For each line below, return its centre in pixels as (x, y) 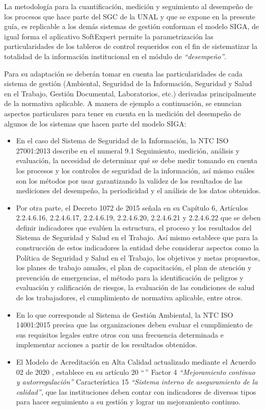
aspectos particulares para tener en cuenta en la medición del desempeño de (123, 113)
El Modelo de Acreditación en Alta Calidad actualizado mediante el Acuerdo (136, 362)
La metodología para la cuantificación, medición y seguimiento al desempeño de (128, 6)
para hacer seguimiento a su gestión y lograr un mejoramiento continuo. (128, 402)
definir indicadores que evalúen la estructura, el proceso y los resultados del (134, 227)
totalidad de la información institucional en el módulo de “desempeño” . (115, 56)
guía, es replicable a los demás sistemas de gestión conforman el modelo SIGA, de (131, 26)
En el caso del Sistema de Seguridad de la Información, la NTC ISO (122, 140)
